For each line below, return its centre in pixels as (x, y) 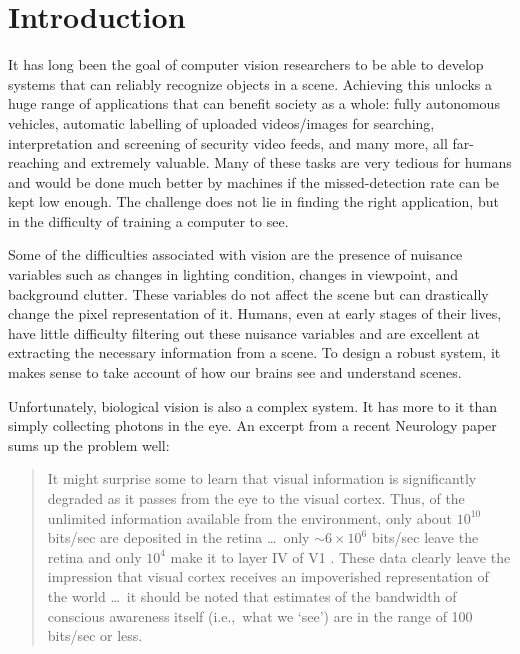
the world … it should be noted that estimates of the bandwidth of (252, 595)
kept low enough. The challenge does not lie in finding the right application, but (253, 201)
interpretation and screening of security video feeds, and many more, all (228, 142)
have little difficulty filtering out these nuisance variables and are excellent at (244, 332)
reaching (33, 162)
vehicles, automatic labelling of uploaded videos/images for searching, (221, 122)
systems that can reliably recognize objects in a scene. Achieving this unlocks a (250, 83)
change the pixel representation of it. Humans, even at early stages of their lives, (255, 313)
